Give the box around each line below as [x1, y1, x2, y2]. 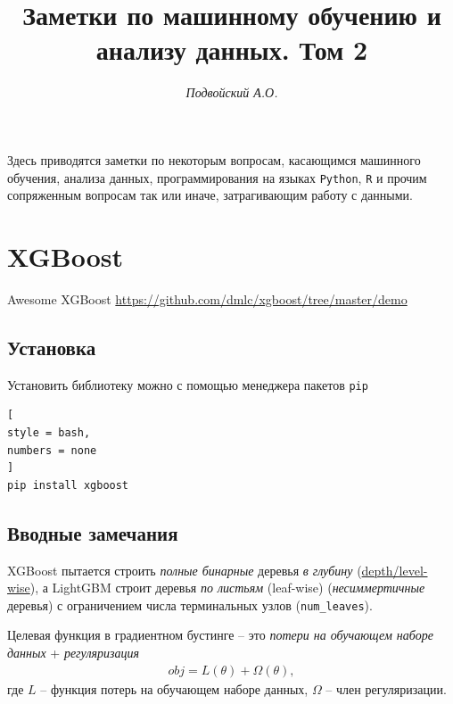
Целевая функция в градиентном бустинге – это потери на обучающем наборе [7, 625, 433, 644]
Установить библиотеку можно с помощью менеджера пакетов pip [7, 375, 368, 393]
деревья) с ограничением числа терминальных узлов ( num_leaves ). [7, 595, 373, 614]
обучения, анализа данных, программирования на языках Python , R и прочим [7, 168, 427, 186]
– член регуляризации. [325, 679, 447, 698]
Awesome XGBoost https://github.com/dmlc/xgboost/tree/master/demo [7, 289, 408, 308]
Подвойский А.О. [185, 83, 278, 102]
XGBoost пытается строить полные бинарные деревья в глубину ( [7, 560, 362, 579]
